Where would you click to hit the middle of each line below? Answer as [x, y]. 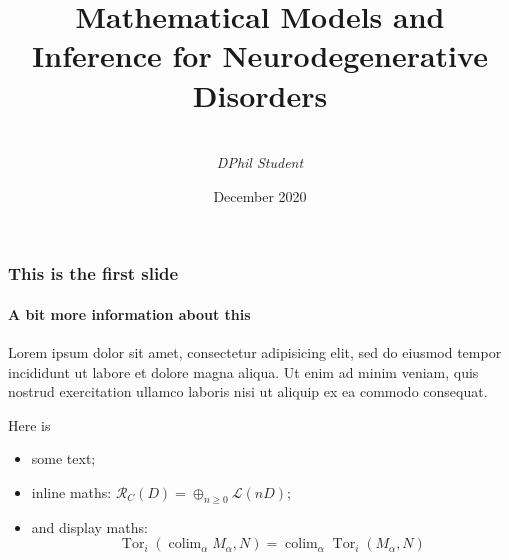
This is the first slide [93, 273]
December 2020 [260, 195]
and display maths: [89, 526]
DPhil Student [260, 162]
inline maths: [71, 491]
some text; [63, 458]
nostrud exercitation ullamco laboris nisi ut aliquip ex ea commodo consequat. [248, 391]
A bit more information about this [129, 313]
